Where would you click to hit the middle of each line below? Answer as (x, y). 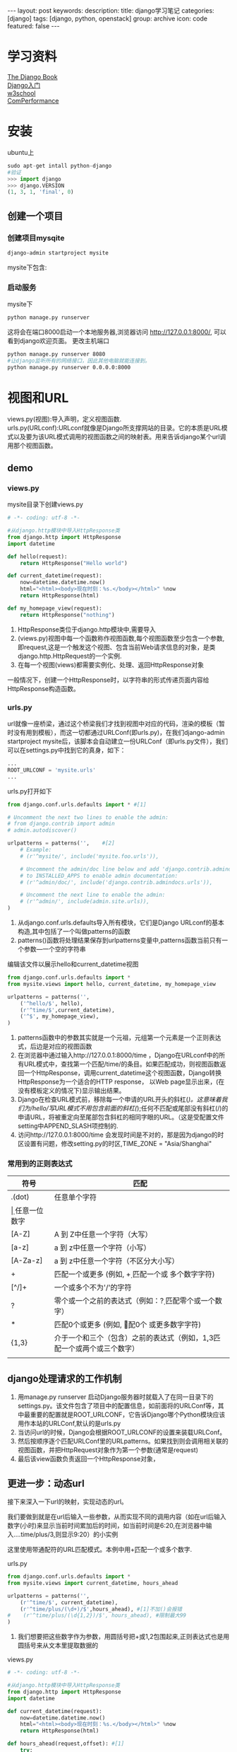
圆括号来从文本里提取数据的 (58, 1645)
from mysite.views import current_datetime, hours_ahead (93, 1583)
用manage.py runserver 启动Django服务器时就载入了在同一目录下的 (115, 1397)
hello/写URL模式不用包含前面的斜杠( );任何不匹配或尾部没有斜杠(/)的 (130, 1108)
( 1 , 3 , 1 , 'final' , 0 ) (41, 192)
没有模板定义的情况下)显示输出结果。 (71, 1091)
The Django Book (32, 76)
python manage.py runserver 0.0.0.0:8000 (69, 367)
